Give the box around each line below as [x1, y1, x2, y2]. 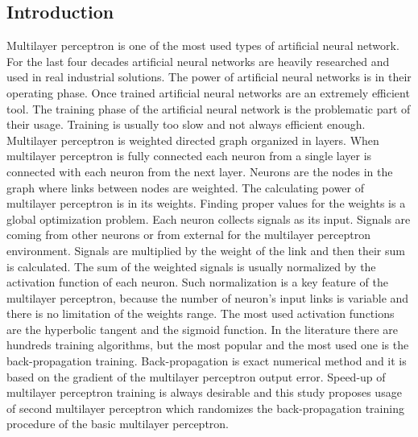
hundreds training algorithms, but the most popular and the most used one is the [6, 336, 409, 353]
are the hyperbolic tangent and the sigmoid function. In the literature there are [6, 320, 399, 337]
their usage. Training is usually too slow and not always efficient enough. [6, 116, 366, 133]
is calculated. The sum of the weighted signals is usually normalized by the [6, 258, 376, 274]
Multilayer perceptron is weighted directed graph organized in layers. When [6, 131, 379, 148]
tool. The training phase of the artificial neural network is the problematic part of [6, 100, 411, 117]
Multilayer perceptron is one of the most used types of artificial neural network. [6, 37, 399, 54]
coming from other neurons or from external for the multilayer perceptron [6, 226, 370, 243]
